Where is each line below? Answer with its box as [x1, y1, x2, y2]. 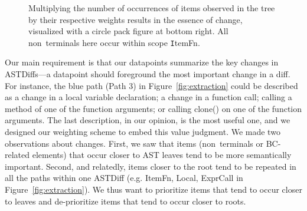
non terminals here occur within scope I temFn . [28, 36, 200, 48]
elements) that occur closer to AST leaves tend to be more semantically [32, 149, 292, 161]
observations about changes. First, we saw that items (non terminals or [5, 137, 263, 149]
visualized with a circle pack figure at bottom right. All [28, 25, 228, 37]
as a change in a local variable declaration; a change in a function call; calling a [5, 91, 292, 103]
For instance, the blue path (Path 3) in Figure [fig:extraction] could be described [5, 79, 298, 91]
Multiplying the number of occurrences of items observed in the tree [28, 2, 275, 14]
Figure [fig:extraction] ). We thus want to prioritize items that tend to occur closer [5, 183, 302, 195]
